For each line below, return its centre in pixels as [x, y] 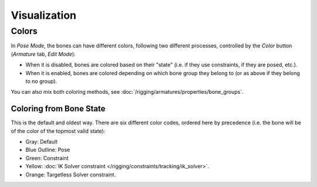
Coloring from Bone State [58, 109]
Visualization [43, 15]
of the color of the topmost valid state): [58, 131]
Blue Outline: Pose [48, 150]
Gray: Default [42, 142]
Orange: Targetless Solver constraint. [71, 174]
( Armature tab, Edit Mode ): [43, 54]
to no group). [41, 81]
